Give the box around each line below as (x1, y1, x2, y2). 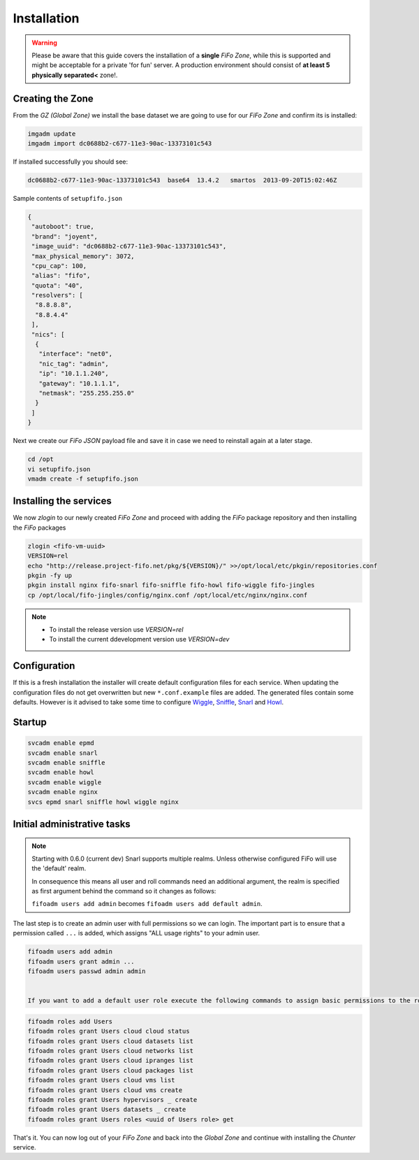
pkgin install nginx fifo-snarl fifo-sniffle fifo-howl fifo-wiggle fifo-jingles (27, 581, 316, 589)
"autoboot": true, (31, 222, 94, 231)
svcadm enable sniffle (27, 758, 105, 766)
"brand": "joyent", (31, 232, 98, 241)
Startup (13, 716, 47, 728)
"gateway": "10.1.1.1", (38, 379, 120, 388)
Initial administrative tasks (13, 818, 131, 830)
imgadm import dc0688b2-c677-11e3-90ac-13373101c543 (27, 140, 212, 147)
